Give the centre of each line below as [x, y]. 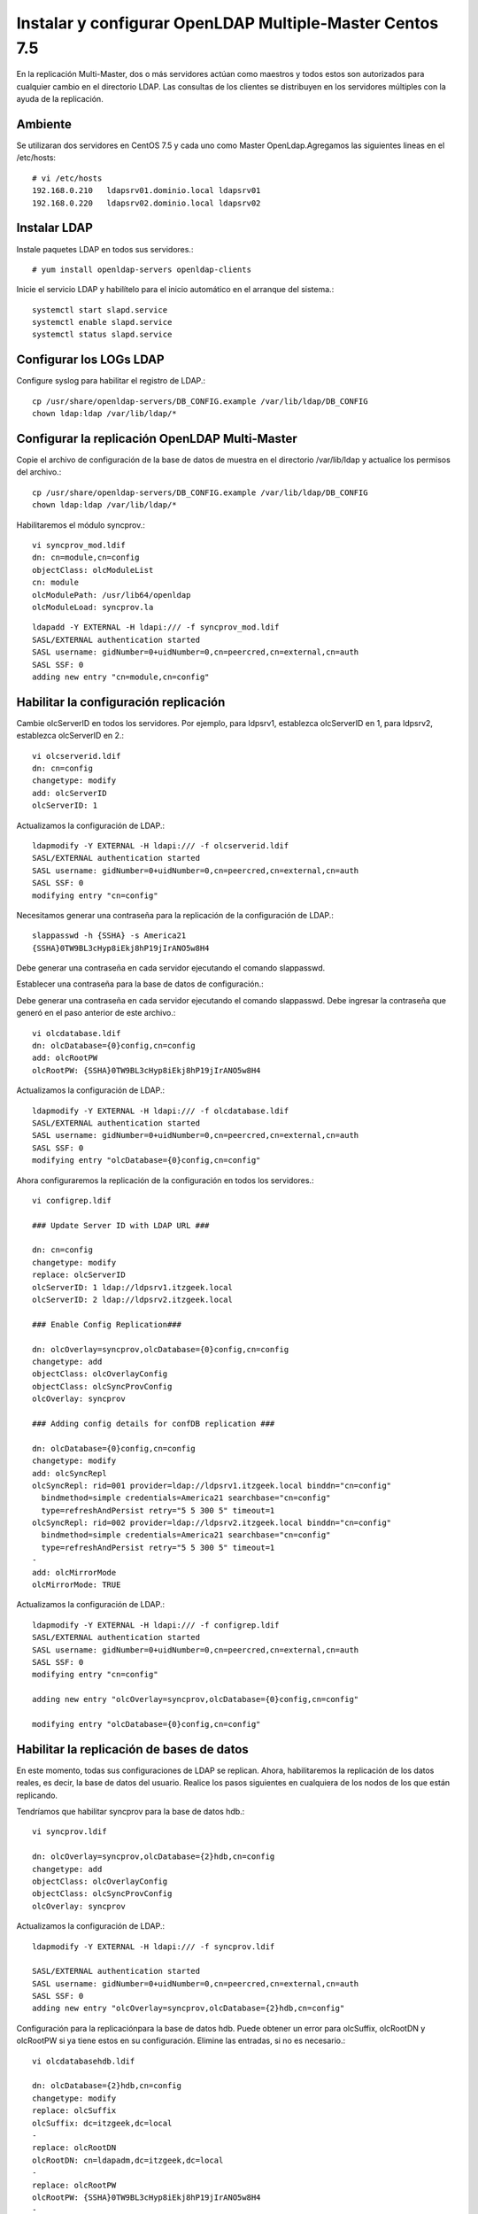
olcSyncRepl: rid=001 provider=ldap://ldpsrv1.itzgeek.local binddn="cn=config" [212, 1485]
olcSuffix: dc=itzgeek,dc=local [102, 2123]
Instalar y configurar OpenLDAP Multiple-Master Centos [227, 23]
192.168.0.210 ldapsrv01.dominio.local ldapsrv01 [146, 191]
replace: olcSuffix [74, 2111]
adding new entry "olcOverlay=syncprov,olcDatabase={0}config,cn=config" [196, 1699]
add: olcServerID [69, 793]
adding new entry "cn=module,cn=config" [121, 677]
